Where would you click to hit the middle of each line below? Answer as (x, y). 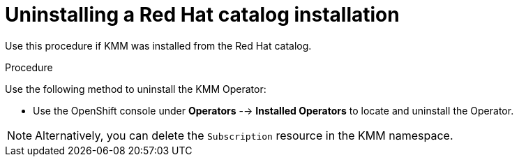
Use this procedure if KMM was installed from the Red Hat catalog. (158, 45)
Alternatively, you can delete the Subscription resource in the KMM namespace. (244, 135)
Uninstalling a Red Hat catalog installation (202, 15)
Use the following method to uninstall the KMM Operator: (136, 89)
